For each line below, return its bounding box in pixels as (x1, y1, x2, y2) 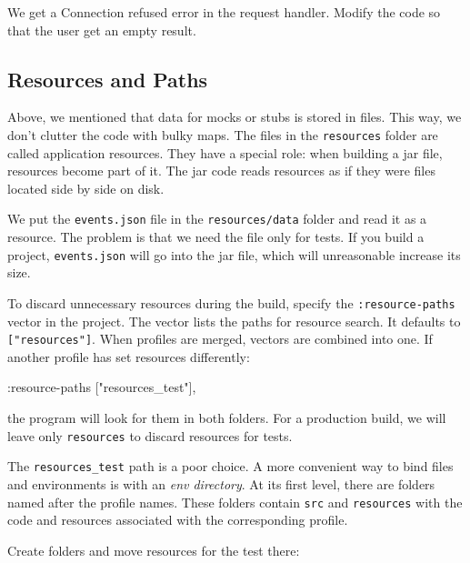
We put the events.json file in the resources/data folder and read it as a (7, 209, 427, 228)
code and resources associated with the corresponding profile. (7, 510, 348, 529)
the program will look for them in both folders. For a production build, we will (7, 408, 446, 427)
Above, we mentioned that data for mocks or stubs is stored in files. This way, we (7, 107, 462, 126)
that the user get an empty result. (7, 20, 196, 39)
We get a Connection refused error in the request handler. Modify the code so (7, 3, 441, 21)
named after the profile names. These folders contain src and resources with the (7, 492, 463, 511)
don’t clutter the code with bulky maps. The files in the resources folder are (7, 125, 438, 144)
